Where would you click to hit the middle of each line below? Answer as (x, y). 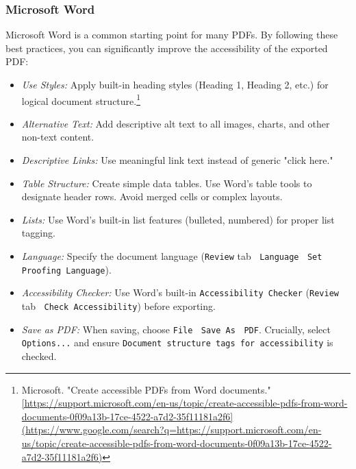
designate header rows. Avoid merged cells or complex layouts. (152, 196)
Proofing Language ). (66, 269)
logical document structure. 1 (81, 99)
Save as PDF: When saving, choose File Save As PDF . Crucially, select (176, 329)
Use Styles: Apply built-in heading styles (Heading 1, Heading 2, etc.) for (175, 84)
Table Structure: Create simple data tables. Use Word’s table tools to (167, 183)
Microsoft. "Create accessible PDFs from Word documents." (146, 389)
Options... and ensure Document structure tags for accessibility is (177, 342)
